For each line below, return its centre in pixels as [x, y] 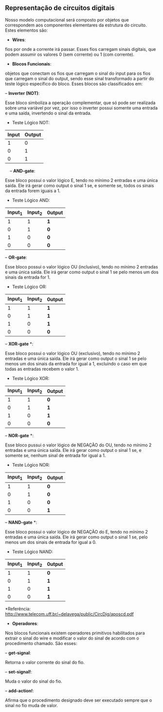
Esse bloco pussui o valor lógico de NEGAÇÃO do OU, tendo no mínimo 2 [78, 445]
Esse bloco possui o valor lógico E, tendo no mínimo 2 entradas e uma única [81, 180]
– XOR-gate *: [19, 344]
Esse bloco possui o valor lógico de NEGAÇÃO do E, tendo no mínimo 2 [77, 532]
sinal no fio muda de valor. [32, 705]
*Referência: [18, 609]
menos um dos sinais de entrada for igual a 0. [51, 542]
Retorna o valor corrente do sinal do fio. [45, 662]
